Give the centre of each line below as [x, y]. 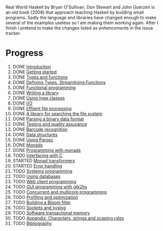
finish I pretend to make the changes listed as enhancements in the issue [80, 28]
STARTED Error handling [37, 166]
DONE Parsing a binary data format [48, 119]
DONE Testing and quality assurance [50, 124]
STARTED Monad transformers [44, 160]
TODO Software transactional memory [51, 213]
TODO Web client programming [44, 181]
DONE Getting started [35, 72]
